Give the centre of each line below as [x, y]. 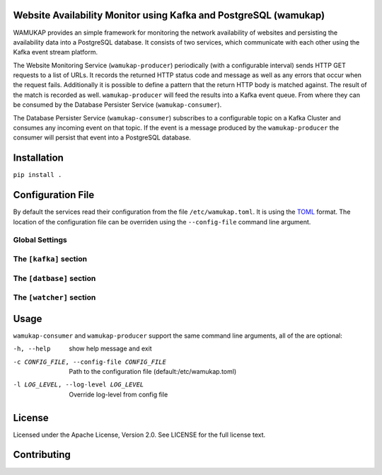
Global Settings [40, 240]
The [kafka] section [50, 258]
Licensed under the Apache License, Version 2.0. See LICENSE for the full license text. [139, 435]
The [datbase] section [54, 278]
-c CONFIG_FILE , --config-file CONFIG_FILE [89, 362]
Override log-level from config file [118, 394]
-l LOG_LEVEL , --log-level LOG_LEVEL [79, 385]
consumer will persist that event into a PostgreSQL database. [102, 137]
